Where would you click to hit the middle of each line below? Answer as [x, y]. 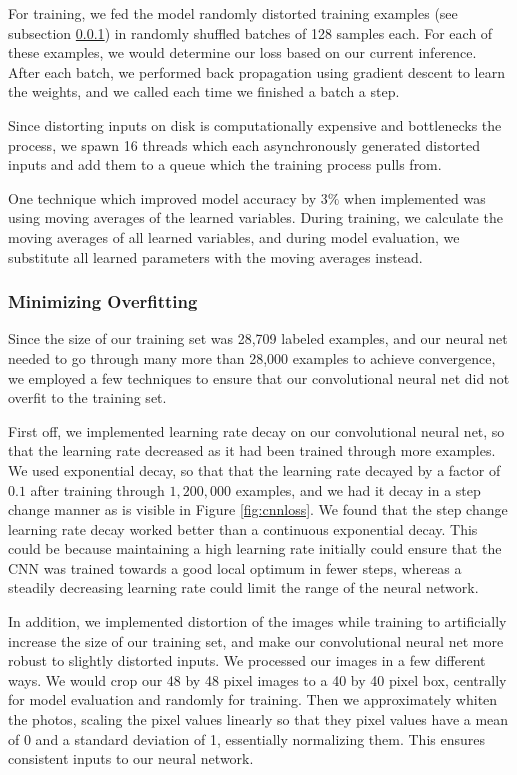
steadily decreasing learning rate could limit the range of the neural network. [243, 587]
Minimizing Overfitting [103, 301]
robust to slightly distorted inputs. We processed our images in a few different [247, 660]
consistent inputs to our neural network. [131, 758]
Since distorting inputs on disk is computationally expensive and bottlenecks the [255, 124]
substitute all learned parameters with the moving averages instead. [215, 256]
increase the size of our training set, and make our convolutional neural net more [256, 640]
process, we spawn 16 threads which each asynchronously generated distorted [244, 144]
